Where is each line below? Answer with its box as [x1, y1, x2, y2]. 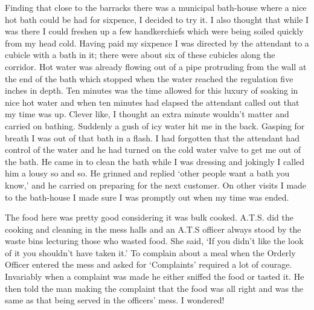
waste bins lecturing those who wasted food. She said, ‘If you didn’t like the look [5, 234, 304, 247]
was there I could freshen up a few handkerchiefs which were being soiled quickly [5, 25, 304, 37]
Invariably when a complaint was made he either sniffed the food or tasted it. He [5, 270, 304, 283]
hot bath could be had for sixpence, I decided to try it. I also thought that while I [5, 13, 309, 25]
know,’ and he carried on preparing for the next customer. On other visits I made [5, 178, 307, 191]
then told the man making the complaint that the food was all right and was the [5, 282, 304, 294]
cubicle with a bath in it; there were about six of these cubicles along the [5, 48, 275, 61]
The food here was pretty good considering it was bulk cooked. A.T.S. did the [5, 211, 293, 224]
